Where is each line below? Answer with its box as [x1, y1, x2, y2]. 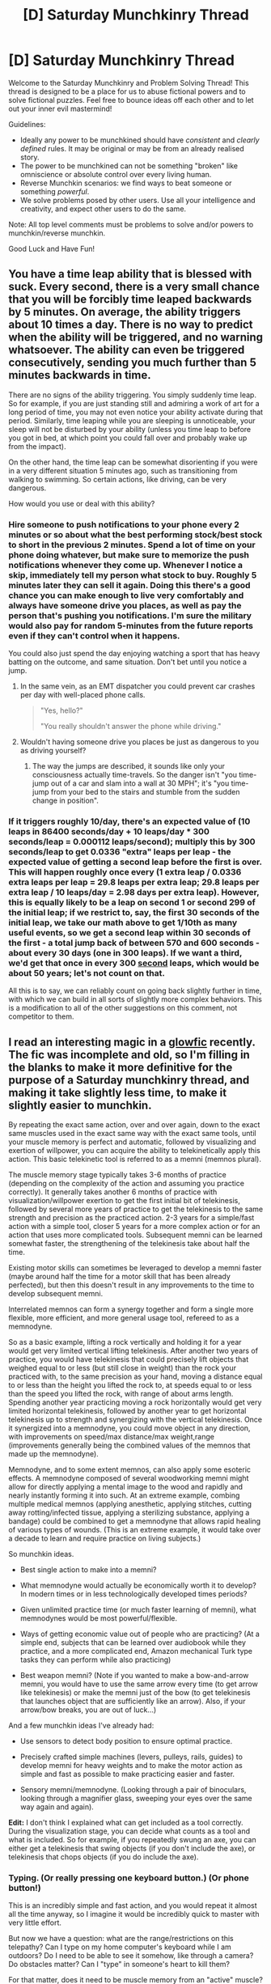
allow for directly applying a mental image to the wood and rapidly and [8, 1482, 243, 1492]
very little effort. [8, 1918, 62, 1927]
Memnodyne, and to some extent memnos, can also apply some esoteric [8, 1465, 252, 1474]
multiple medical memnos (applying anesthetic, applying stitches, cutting [8, 1499, 252, 1509]
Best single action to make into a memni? [19, 1565, 157, 1575]
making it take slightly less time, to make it [8, 1086, 227, 1100]
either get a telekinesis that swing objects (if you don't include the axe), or [8, 1843, 256, 1854]
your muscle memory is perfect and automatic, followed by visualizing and [8, 1137, 256, 1147]
